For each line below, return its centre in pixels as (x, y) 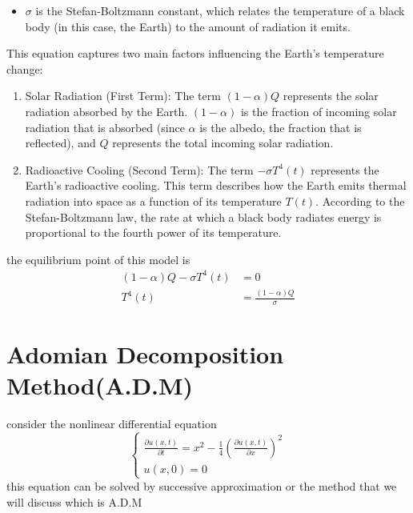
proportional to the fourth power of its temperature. (153, 232)
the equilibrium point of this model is (98, 259)
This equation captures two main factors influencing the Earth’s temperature (195, 53)
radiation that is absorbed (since (105, 127)
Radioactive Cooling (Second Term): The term (139, 169)
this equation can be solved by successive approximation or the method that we (202, 485)
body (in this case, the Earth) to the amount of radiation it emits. (188, 26)
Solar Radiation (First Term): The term (123, 96)
